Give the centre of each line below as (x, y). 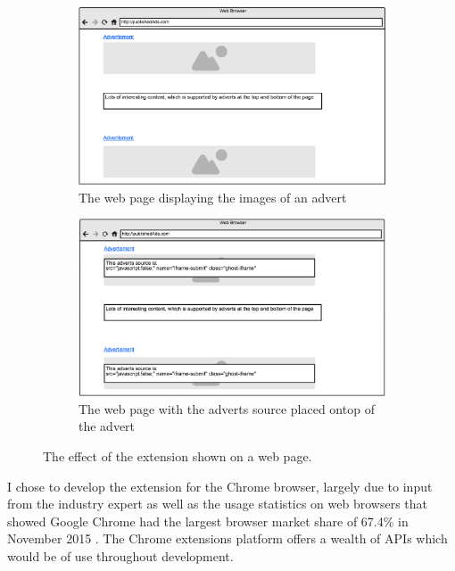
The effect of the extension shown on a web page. (178, 456)
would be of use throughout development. (120, 556)
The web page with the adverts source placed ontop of (227, 408)
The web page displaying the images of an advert (213, 197)
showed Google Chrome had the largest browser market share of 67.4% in (208, 521)
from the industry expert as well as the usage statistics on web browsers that (218, 504)
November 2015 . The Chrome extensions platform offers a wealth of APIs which (227, 538)
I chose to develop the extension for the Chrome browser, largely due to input (220, 486)
